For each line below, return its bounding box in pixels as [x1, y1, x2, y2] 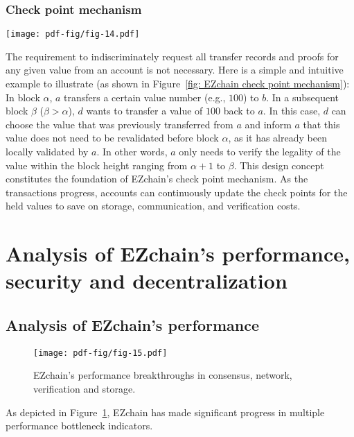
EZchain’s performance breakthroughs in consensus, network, [33, 368, 292, 382]
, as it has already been [228, 130, 327, 145]
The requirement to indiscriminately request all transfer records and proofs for [6, 49, 339, 63]
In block [6, 89, 40, 104]
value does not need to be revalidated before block [6, 130, 219, 145]
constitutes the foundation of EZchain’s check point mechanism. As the [6, 171, 308, 186]
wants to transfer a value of [86, 103, 203, 118]
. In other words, [96, 144, 168, 159]
